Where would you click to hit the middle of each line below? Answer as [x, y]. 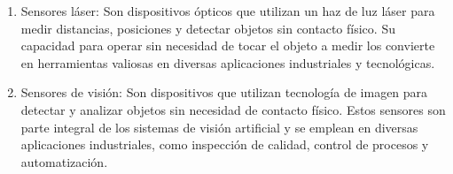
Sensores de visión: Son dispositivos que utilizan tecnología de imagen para [224, 92]
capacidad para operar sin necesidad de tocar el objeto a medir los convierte [228, 45]
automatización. [64, 161]
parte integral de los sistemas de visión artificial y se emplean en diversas [219, 127]
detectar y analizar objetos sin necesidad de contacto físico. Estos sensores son [233, 109]
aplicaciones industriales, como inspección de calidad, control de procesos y [225, 144]
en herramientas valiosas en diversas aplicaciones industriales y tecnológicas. [228, 62]
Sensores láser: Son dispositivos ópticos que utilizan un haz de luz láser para [228, 11]
